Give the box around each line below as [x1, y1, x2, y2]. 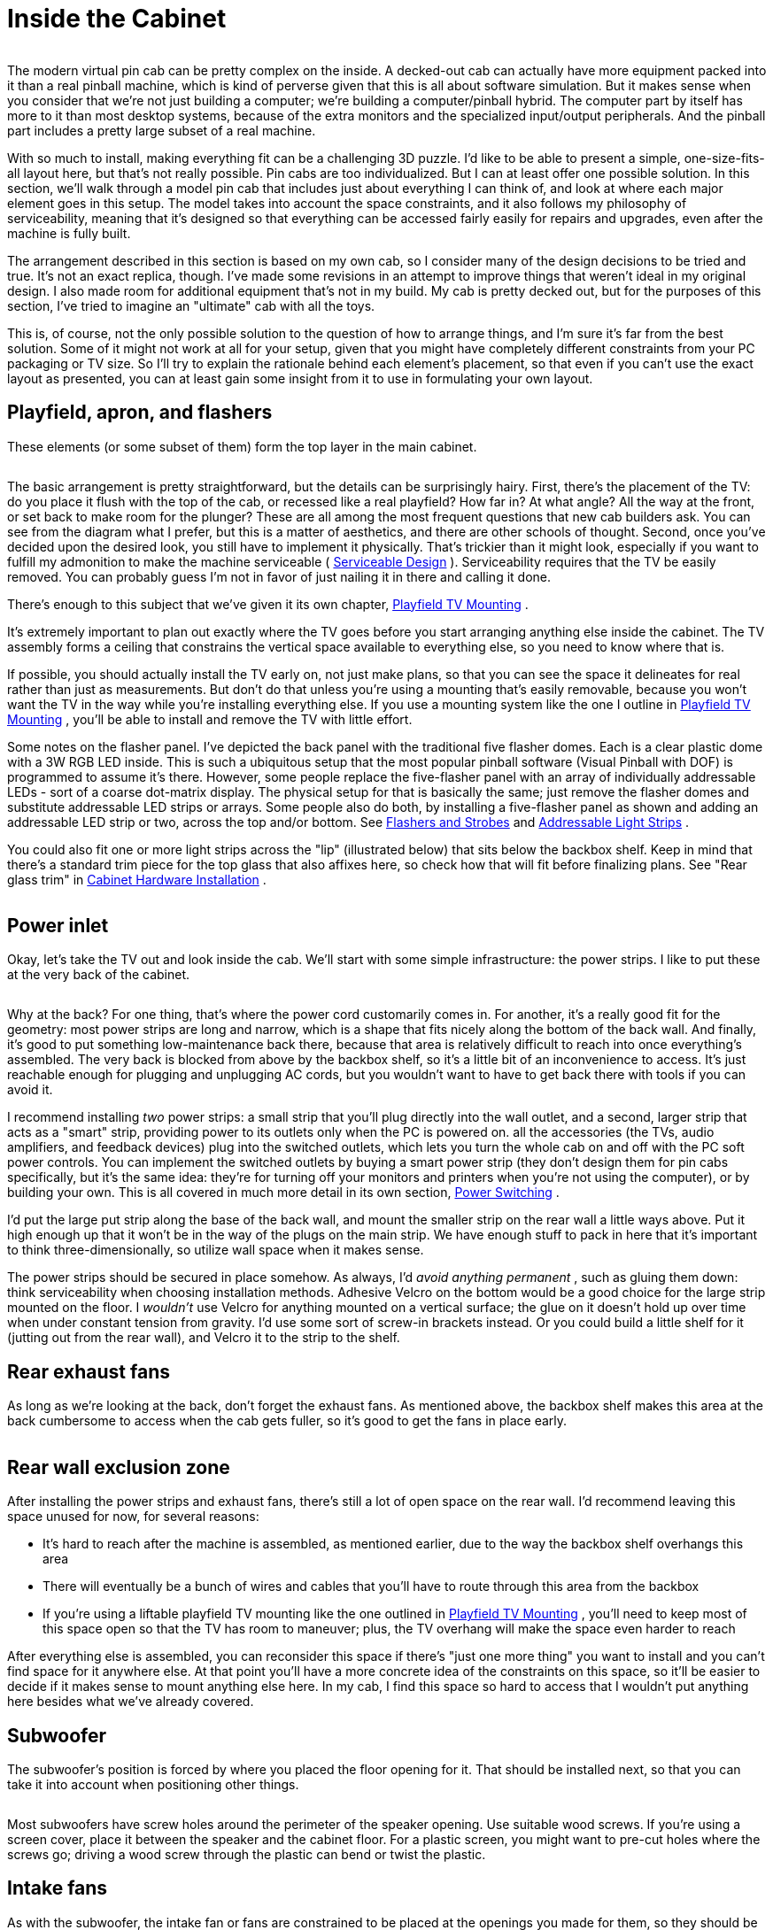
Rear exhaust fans [7, 1360, 170, 1383]
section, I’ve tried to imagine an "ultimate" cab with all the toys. [7, 297, 375, 313]
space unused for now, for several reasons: [7, 1509, 259, 1525]
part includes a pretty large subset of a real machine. [7, 122, 316, 138]
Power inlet [7, 915, 109, 938]
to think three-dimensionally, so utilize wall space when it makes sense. [7, 1242, 424, 1258]
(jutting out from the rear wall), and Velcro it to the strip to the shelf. [7, 1330, 400, 1346]
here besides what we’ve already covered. [7, 1694, 254, 1710]
